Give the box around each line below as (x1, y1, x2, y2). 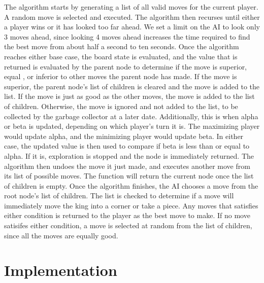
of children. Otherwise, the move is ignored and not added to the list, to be (4, 100, 238, 111)
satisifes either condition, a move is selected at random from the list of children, (4, 220, 252, 231)
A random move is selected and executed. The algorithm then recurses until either (4, 11, 260, 22)
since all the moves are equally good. (4, 230, 118, 240)
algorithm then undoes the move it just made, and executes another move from (4, 160, 250, 171)
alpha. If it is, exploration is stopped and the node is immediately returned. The (4, 150, 254, 161)
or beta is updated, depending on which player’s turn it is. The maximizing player (4, 121, 260, 131)
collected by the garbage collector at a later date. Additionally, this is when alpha (4, 111, 258, 121)
